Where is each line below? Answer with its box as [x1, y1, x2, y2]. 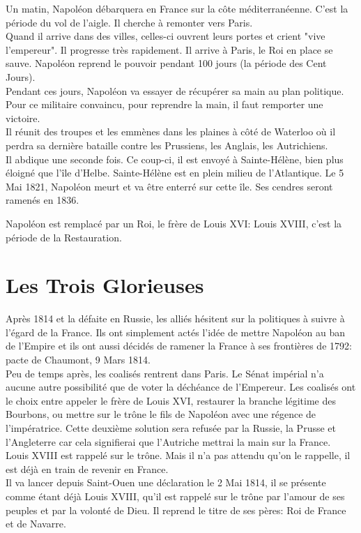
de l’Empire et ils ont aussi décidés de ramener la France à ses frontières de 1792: [6, 338, 352, 353]
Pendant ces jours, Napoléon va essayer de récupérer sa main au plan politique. [6, 83, 344, 98]
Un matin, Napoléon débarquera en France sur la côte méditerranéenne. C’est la [6, 1, 348, 15]
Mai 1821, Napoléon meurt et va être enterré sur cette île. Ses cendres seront [6, 179, 333, 193]
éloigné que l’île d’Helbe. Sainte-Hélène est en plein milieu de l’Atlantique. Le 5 [6, 165, 344, 180]
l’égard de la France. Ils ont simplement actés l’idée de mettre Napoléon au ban [6, 324, 346, 339]
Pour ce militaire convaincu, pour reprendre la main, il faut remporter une [6, 97, 323, 112]
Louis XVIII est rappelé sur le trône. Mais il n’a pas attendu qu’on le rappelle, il [6, 448, 351, 463]
